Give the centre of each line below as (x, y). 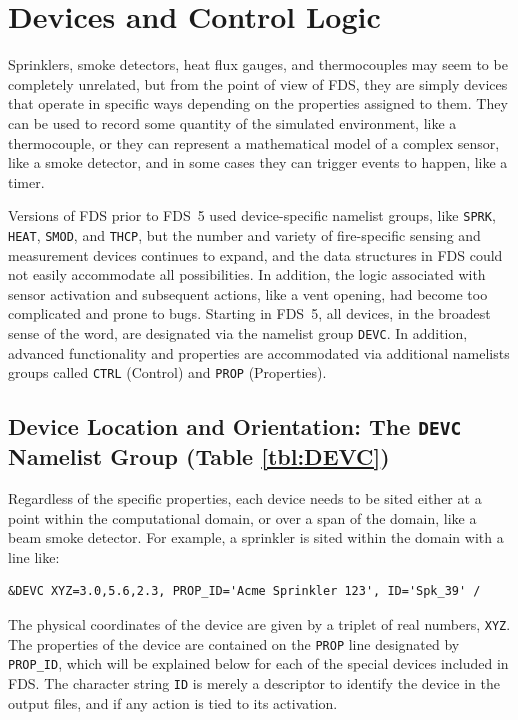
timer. (26, 181)
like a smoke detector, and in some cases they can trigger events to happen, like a (258, 162)
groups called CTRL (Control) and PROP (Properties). (167, 372)
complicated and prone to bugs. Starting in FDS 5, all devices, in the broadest (249, 313)
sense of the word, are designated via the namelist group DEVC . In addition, (238, 332)
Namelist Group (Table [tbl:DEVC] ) (199, 456)
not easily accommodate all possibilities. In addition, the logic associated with (247, 274)
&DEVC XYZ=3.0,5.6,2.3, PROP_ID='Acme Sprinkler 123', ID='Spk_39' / (244, 591)
